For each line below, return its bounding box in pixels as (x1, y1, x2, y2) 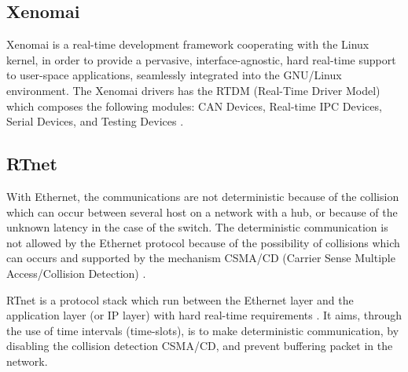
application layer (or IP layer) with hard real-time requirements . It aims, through (6, 307, 402, 323)
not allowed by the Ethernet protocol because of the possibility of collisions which (6, 234, 400, 250)
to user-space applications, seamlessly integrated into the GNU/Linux (6, 67, 342, 83)
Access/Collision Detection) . (6, 264, 146, 281)
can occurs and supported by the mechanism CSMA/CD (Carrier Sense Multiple (6, 250, 395, 266)
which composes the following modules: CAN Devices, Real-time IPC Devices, (6, 97, 382, 114)
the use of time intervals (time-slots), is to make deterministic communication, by (6, 322, 399, 338)
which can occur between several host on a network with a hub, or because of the (6, 203, 398, 220)
